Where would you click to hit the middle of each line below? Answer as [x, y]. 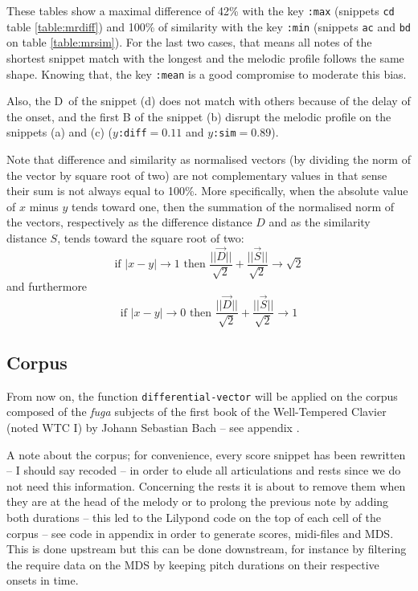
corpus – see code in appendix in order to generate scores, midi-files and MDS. [200, 533]
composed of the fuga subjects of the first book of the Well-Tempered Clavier [197, 412]
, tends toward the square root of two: [151, 237]
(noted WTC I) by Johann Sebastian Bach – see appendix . [153, 427]
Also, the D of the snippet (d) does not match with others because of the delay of [209, 101]
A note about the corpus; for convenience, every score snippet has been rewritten [206, 454]
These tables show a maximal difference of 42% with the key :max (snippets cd [201, 10]
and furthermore [47, 286]
